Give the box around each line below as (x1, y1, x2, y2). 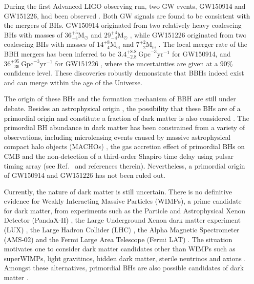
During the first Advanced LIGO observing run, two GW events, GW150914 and (4, 1, 246, 11)
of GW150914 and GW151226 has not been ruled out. (4, 170, 166, 180)
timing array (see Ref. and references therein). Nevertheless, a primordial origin (4, 160, 245, 170)
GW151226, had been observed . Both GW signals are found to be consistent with (4, 10, 250, 20)
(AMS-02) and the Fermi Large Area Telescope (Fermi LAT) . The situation (4, 234, 233, 244)
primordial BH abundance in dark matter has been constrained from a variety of (4, 122, 245, 133)
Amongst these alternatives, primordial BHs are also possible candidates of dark (4, 263, 244, 273)
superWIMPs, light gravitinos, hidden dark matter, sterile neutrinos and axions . (4, 253, 246, 263)
